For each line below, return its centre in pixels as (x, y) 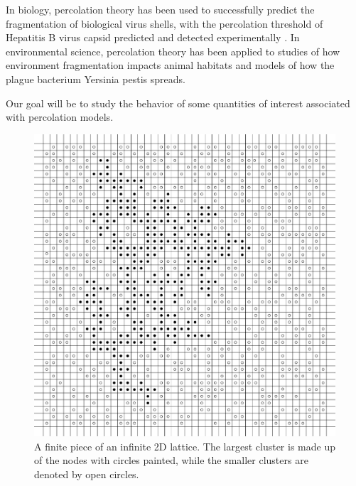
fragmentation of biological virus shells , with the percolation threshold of (164, 23)
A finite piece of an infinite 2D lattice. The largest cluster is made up (185, 446)
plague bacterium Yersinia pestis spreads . (96, 79)
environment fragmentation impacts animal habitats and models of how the (170, 65)
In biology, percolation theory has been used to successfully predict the (160, 9)
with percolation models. (60, 117)
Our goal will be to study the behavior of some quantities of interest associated (178, 103)
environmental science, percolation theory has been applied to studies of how (173, 51)
